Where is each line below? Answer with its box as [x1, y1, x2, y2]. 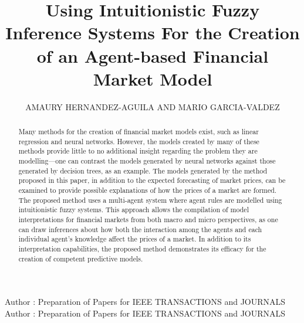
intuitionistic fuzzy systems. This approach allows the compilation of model [18, 205, 249, 215]
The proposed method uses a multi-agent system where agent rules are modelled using [18, 195, 282, 205]
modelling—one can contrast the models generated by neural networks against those [18, 156, 276, 166]
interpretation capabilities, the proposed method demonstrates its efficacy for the [18, 243, 266, 253]
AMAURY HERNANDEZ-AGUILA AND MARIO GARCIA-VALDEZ [25, 100, 280, 113]
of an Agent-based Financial [36, 43, 269, 67]
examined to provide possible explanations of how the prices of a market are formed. [18, 185, 277, 195]
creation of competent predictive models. [18, 253, 143, 263]
